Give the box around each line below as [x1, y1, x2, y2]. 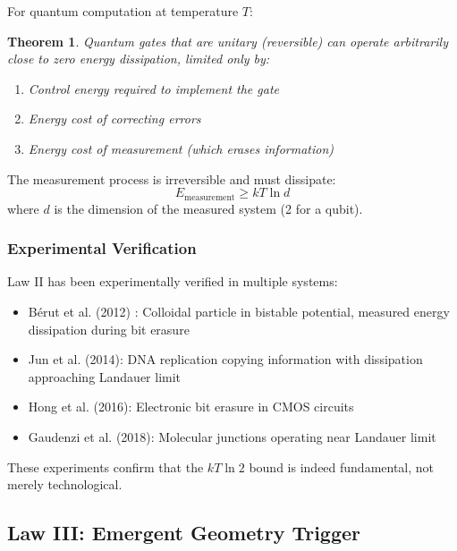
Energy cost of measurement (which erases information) [28, 139, 334, 157]
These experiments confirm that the [7, 457, 204, 476]
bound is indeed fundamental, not [249, 457, 435, 476]
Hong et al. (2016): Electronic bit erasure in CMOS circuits [28, 397, 354, 416]
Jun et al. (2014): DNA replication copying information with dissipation [28, 350, 423, 369]
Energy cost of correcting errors [28, 109, 201, 128]
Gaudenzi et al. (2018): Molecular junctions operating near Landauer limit [28, 427, 436, 445]
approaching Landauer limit [28, 367, 182, 386]
